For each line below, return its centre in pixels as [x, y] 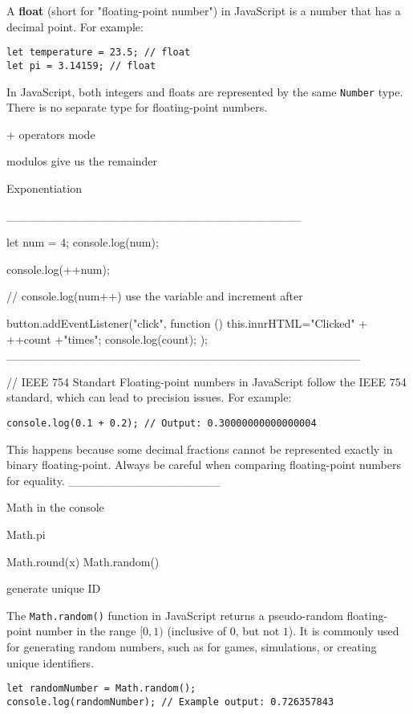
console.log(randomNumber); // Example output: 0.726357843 [170, 702]
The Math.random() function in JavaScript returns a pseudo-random [175, 615]
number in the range [86, 631]
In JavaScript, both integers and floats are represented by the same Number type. [205, 91]
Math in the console [55, 507]
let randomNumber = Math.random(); [101, 689]
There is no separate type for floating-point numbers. [137, 107]
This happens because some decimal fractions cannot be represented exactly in [200, 449]
